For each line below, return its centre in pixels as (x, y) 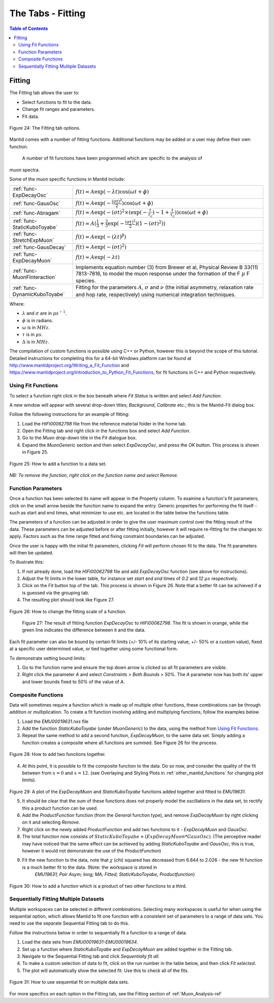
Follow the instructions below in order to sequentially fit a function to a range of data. (98, 932)
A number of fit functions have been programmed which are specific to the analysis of (112, 158)
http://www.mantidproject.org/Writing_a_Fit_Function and (69, 365)
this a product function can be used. (60, 808)
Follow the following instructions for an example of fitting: (69, 414)
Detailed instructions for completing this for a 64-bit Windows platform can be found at (100, 358)
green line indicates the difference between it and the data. (84, 630)
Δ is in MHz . (36, 342)
